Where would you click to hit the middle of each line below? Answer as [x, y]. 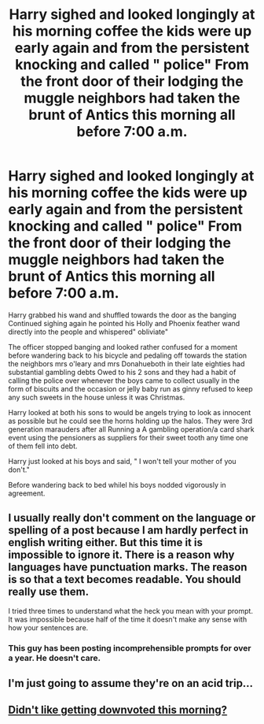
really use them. [48, 592]
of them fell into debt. [43, 446]
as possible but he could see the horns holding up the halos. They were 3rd [130, 421]
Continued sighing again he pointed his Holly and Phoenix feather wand [124, 323]
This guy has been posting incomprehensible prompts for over [130, 648]
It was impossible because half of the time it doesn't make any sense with [128, 619]
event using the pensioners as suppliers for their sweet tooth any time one [128, 437]
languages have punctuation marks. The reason [128, 568]
